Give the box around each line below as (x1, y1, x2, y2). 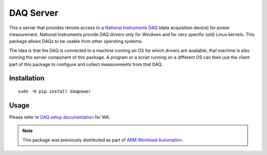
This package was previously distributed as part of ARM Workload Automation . (22, 137, 183, 143)
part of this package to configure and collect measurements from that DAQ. (9, 61, 163, 67)
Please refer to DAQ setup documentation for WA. (9, 114, 111, 120)
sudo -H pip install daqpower (18, 88, 91, 94)
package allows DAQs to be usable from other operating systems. (9, 39, 143, 44)
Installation (9, 74, 44, 82)
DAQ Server (9, 7, 59, 18)
